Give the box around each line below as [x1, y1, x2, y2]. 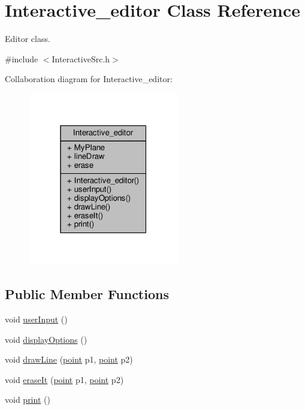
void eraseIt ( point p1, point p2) [5, 373, 124, 385]
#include [5, 52, 38, 65]
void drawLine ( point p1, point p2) [5, 353, 133, 366]
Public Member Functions [5, 285, 169, 303]
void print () [5, 393, 50, 406]
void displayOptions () [5, 333, 87, 345]
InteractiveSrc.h [52, 52, 110, 65]
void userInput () [5, 313, 68, 325]
